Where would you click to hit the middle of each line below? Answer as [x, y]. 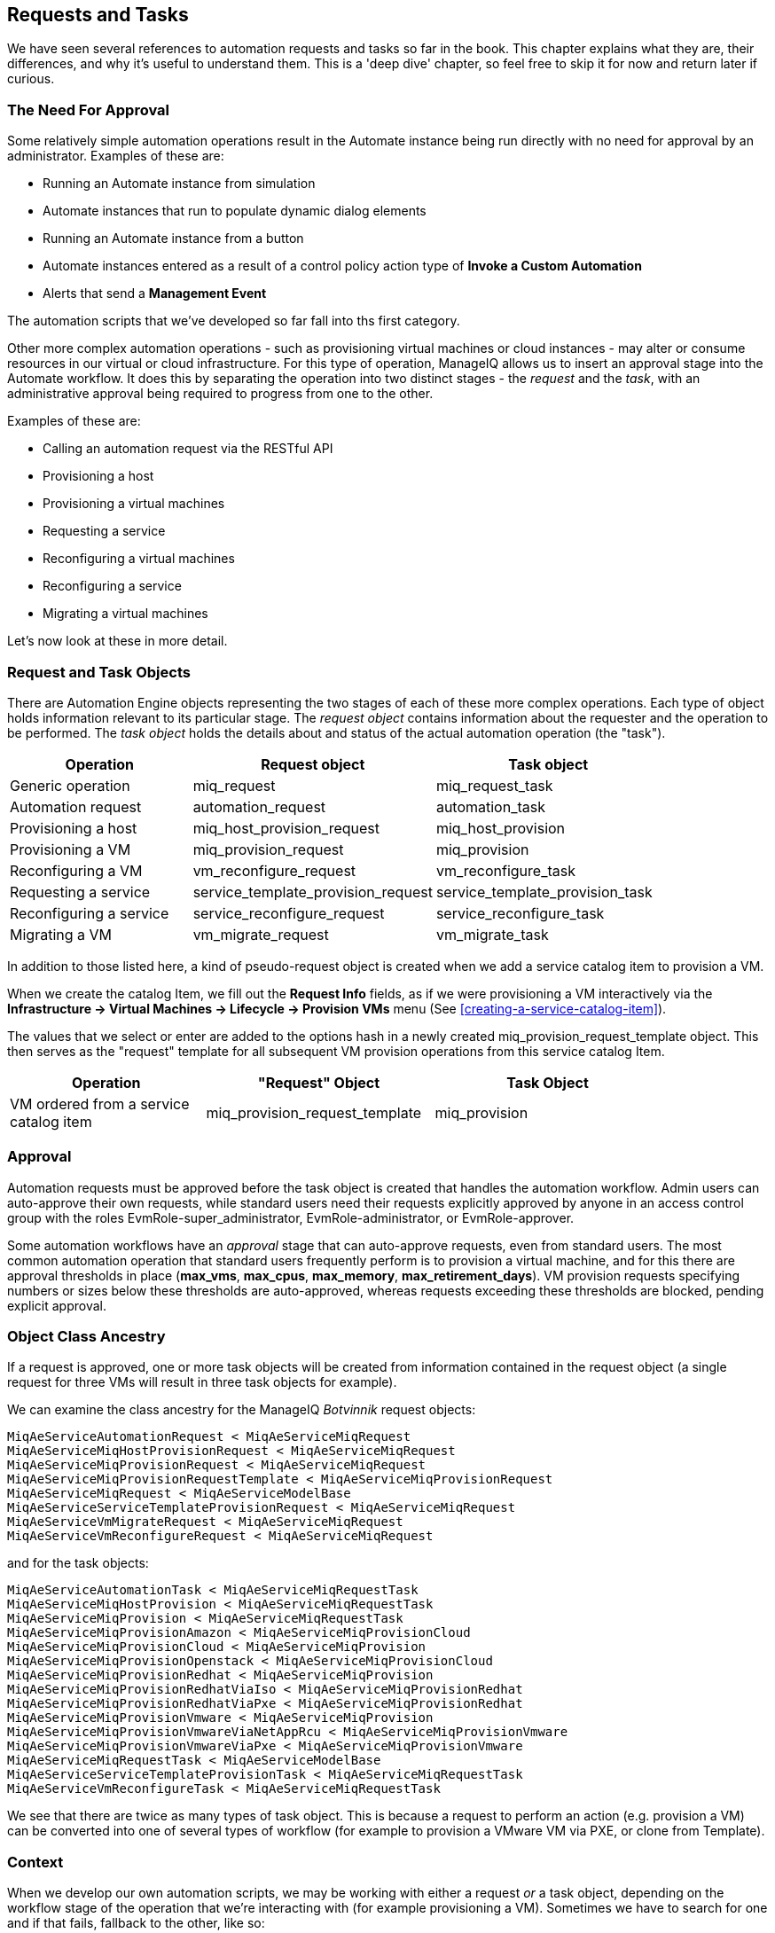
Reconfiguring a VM [76, 870]
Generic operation [70, 785]
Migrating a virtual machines [125, 614]
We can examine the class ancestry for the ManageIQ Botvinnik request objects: [242, 1410]
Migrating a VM [61, 934]
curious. [31, 79]
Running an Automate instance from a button [173, 239]
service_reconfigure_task [520, 913]
